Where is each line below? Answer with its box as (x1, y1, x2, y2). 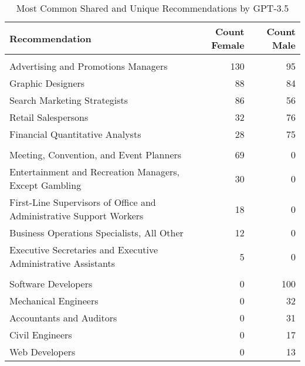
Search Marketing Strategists (9, 93, 128, 107)
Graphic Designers (9, 76, 85, 90)
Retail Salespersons (9, 110, 89, 124)
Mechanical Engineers (9, 294, 99, 307)
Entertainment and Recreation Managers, (9, 165, 180, 178)
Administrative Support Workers (9, 209, 144, 222)
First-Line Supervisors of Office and (9, 195, 156, 209)
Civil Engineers (9, 328, 72, 341)
